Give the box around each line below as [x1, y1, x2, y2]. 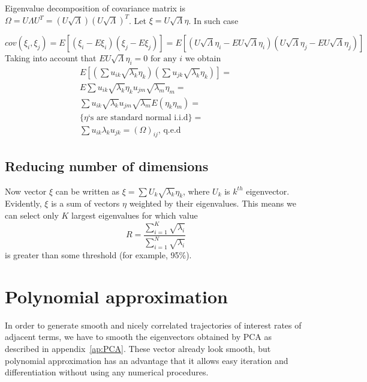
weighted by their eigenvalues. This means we [129, 197, 296, 210]
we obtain [185, 52, 221, 64]
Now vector [5, 184, 47, 197]
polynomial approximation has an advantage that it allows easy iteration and [5, 354, 288, 366]
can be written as [55, 184, 119, 197]
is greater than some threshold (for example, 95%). [5, 249, 192, 261]
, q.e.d [158, 126, 181, 135]
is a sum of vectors [51, 197, 120, 210]
